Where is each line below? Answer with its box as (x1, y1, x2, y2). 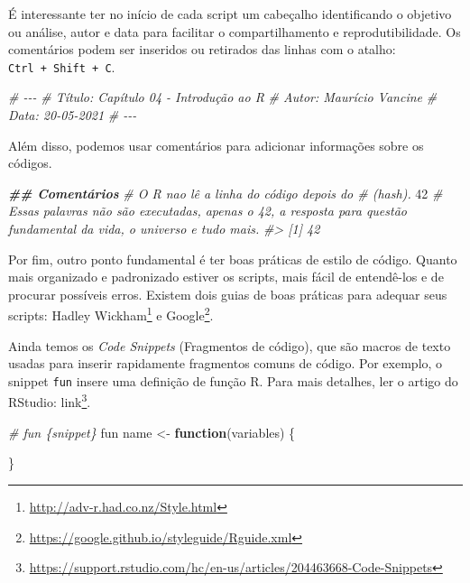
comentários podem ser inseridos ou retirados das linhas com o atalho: (8, 40, 396, 59)
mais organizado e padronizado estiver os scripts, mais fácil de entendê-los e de (8, 267, 444, 286)
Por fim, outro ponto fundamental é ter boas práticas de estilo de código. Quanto (8, 249, 457, 268)
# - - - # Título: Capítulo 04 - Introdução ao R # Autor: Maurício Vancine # (8, 88, 438, 106)
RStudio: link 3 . (8, 390, 91, 412)
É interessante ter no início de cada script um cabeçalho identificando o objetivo (8, 5, 452, 23)
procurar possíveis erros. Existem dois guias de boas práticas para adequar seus (8, 284, 447, 303)
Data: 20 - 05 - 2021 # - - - (8, 106, 137, 125)
